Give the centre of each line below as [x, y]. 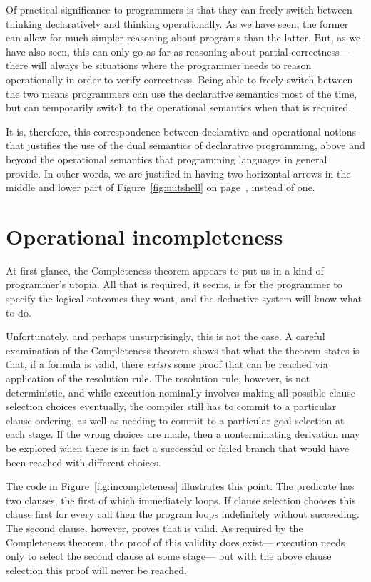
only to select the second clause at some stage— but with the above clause [169, 556]
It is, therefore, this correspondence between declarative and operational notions [181, 131]
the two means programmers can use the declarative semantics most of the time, [182, 93]
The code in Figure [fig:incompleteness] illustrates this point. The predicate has [180, 486]
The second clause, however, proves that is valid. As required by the [154, 527]
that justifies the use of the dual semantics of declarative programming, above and [185, 145]
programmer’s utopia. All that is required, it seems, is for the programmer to [174, 284]
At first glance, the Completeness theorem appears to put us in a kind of [165, 270]
